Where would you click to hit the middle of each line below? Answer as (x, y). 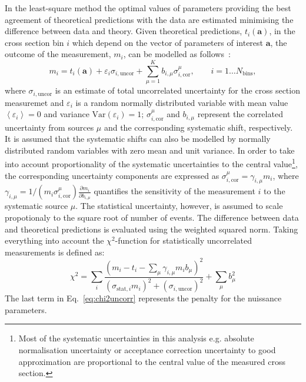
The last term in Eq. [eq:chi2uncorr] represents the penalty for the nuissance (143, 298)
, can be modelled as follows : (177, 54)
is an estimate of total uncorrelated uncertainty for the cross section (177, 90)
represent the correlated (240, 114)
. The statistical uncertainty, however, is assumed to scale (179, 206)
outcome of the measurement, (58, 54)
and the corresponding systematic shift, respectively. (198, 127)
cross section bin (34, 42)
